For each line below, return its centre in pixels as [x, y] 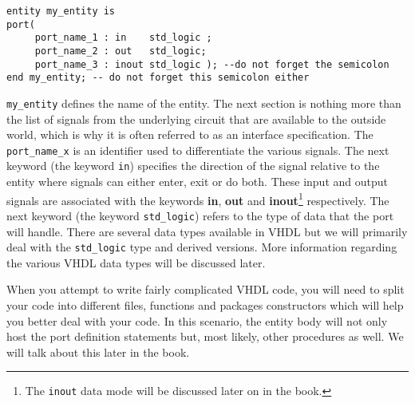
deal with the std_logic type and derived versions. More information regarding [202, 247]
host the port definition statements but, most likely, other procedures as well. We [205, 336]
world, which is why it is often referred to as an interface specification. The [190, 134]
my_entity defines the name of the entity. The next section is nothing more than [204, 103]
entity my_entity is [61, 11]
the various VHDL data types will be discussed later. [136, 262]
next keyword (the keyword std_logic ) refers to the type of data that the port [200, 215]
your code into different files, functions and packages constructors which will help [205, 305]
